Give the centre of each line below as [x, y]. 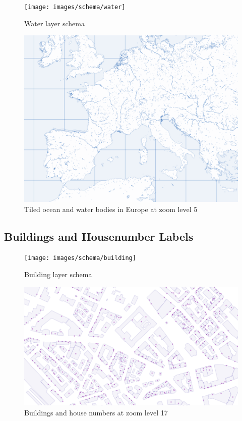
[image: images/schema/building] [80, 258]
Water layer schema [54, 23]
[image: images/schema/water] [75, 7]
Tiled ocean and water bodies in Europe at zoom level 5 [111, 209]
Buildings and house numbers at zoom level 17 [96, 412]
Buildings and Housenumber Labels [99, 236]
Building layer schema [58, 274]
